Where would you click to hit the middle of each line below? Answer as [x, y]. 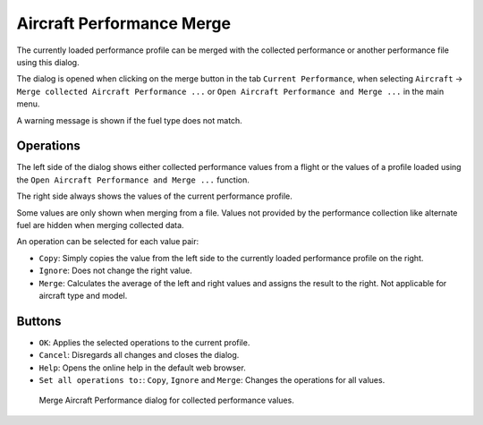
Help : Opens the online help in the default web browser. [142, 368]
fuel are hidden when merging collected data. [100, 225]
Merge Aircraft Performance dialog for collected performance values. [166, 400]
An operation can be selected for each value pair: [108, 242]
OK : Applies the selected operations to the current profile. [144, 342]
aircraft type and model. [83, 295]
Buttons [39, 321]
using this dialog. [48, 62]
